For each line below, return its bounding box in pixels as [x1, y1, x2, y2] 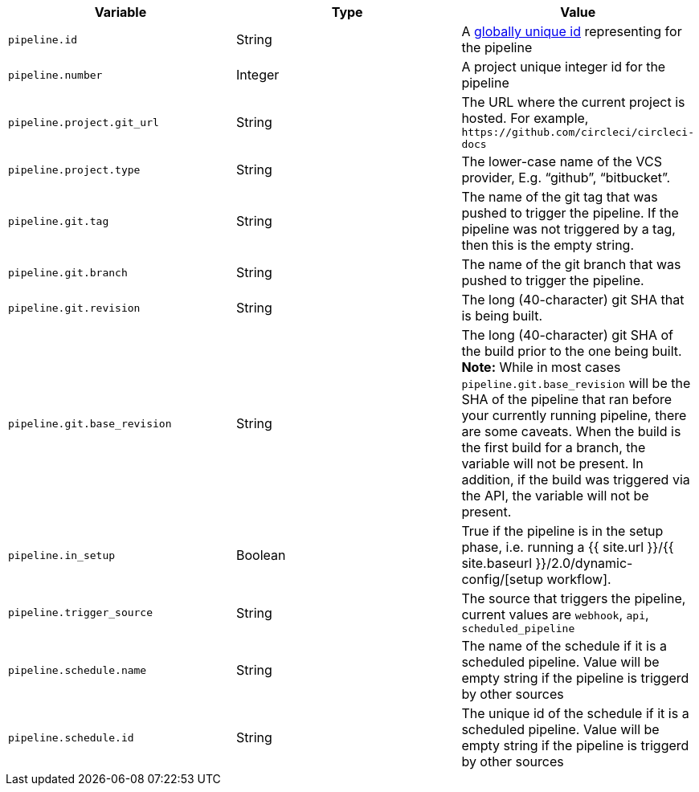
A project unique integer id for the [461, 59, 666, 75]
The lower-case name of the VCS [461, 153, 662, 169]
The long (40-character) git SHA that [461, 292, 685, 308]
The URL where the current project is [461, 94, 685, 110]
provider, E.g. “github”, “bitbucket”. [461, 169, 671, 186]
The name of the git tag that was [461, 189, 658, 205]
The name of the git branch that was [461, 256, 681, 272]
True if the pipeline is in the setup [461, 523, 664, 539]
